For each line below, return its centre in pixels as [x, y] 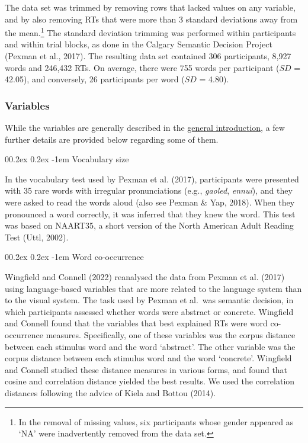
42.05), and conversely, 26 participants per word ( [95, 79]
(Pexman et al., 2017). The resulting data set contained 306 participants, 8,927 [148, 56]
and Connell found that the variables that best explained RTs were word [136, 323]
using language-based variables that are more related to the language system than [153, 288]
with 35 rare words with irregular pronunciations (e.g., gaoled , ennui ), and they [149, 190]
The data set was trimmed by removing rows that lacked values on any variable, [150, 7]
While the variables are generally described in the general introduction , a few [145, 128]
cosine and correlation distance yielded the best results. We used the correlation [150, 381]
